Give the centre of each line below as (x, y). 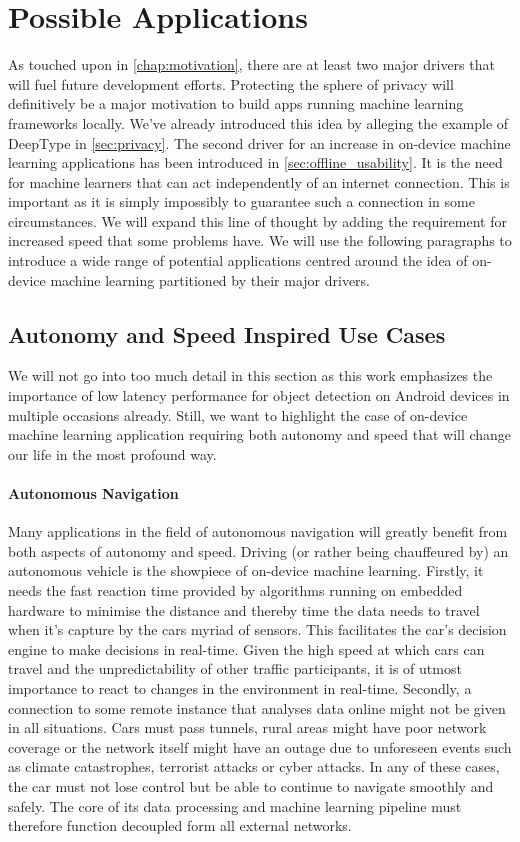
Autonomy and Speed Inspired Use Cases (227, 333)
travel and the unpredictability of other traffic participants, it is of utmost (235, 668)
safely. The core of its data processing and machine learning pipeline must (235, 805)
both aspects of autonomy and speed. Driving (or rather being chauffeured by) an (258, 550)
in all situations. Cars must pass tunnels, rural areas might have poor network (247, 727)
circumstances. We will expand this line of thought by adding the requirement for (257, 220)
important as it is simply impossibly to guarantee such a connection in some (241, 201)
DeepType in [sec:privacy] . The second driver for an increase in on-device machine (259, 142)
